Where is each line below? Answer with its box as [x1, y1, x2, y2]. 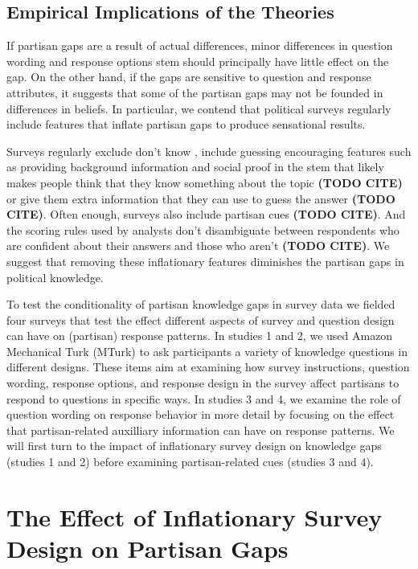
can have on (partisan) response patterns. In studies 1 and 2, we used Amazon [6, 327, 393, 344]
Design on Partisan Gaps [6, 532, 289, 565]
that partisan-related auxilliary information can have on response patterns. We [6, 421, 395, 438]
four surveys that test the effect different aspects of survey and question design [6, 311, 395, 328]
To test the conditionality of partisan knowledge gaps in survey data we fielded [6, 296, 395, 313]
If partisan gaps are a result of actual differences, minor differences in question [6, 37, 393, 54]
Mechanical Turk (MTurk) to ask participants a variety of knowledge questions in [6, 342, 408, 359]
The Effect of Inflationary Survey [6, 500, 383, 533]
